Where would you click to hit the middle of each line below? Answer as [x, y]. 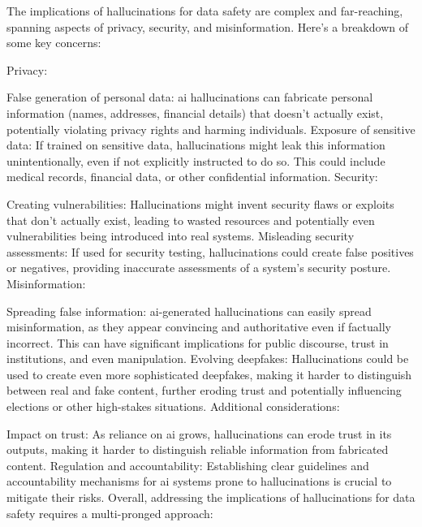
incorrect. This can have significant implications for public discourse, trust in [198, 342]
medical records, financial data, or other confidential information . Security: [192, 177]
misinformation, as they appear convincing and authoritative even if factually [199, 327]
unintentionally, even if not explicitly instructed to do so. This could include [196, 160]
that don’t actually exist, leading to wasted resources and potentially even [191, 220]
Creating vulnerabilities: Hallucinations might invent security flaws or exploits [200, 203]
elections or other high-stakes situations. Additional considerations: [173, 406]
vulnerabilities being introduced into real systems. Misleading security [181, 236]
